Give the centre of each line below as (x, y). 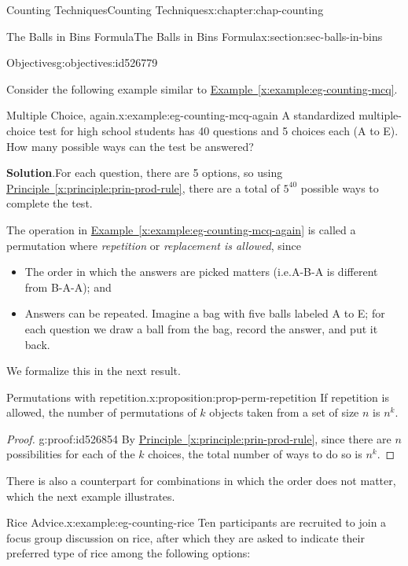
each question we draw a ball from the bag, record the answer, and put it (201, 328)
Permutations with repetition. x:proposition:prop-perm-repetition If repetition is (198, 397)
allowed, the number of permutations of (101, 412)
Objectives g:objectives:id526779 (82, 62)
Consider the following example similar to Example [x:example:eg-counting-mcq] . (202, 88)
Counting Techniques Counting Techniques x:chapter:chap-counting (165, 9)
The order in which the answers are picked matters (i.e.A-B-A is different (201, 272)
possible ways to (340, 187)
